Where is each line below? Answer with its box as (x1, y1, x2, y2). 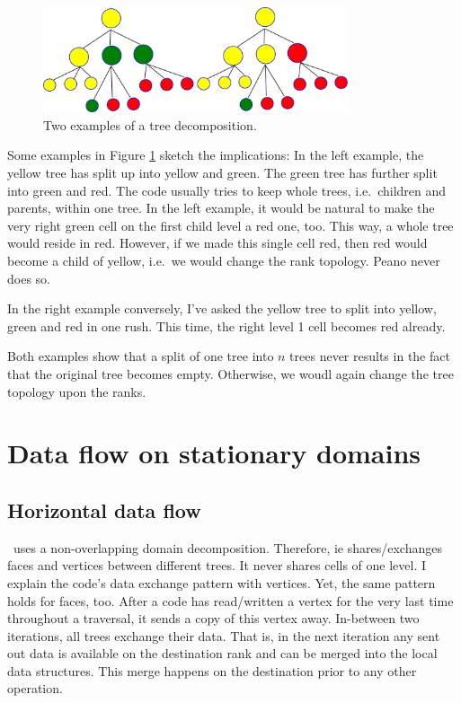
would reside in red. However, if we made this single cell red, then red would (7, 233, 428, 252)
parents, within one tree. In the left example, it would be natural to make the (7, 198, 435, 217)
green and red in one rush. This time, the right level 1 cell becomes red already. (7, 316, 446, 335)
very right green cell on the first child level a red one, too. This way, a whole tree (7, 215, 454, 234)
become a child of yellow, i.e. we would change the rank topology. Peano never (7, 251, 440, 269)
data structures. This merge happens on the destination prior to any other (7, 661, 417, 680)
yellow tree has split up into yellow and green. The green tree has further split (7, 163, 438, 182)
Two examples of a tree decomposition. (43, 115, 257, 134)
